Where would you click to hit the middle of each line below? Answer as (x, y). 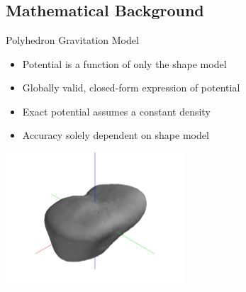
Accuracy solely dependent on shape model (116, 135)
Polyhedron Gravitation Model (72, 40)
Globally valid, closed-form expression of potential (131, 88)
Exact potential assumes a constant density (116, 111)
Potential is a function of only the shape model (124, 63)
